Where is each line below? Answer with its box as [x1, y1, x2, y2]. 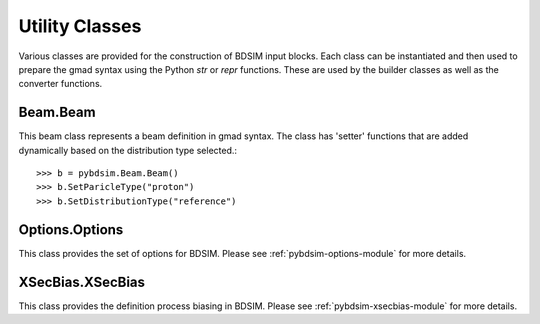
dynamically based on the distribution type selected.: [18, 144, 238, 156]
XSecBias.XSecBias [18, 273, 145, 290]
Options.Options [18, 221, 124, 238]
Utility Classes [18, 15, 142, 37]
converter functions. [18, 78, 103, 90]
